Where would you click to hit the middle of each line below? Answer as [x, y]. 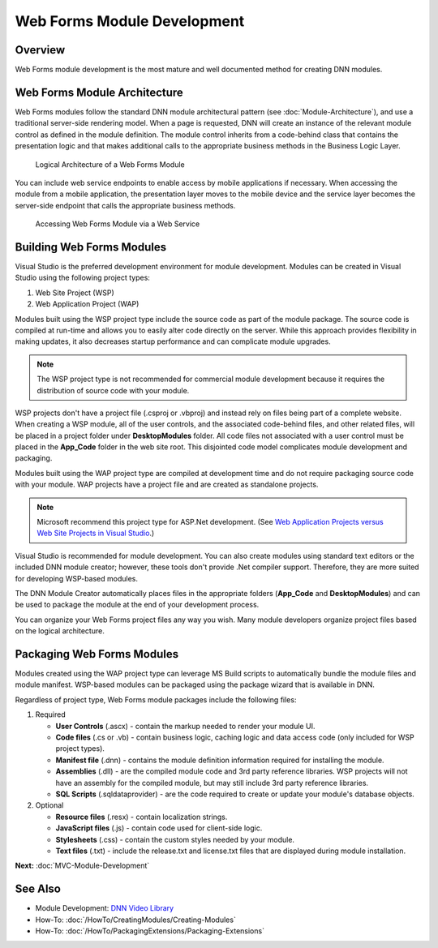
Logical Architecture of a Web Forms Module [110, 164]
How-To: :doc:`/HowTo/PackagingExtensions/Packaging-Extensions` [150, 931]
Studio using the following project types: [82, 278]
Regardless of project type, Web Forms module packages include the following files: [156, 699]
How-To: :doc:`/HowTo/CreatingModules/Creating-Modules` [136, 920]
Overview [40, 50]
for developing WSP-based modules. [76, 578]
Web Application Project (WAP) [87, 304]
